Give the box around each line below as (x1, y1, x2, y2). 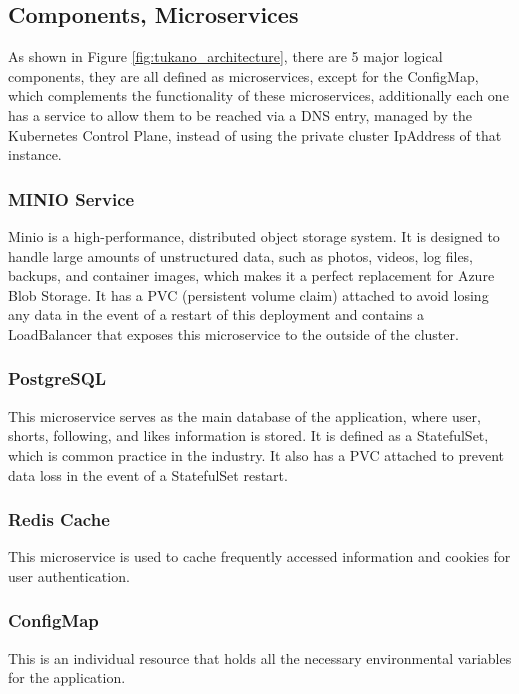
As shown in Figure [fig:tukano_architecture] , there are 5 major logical (8, 46, 443, 67)
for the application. (8, 667, 126, 688)
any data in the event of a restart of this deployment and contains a (8, 304, 425, 325)
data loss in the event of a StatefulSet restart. (8, 464, 288, 485)
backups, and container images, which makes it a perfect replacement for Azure (8, 265, 495, 286)
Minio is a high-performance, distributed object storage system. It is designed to (8, 225, 500, 246)
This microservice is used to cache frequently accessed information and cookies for (8, 546, 511, 567)
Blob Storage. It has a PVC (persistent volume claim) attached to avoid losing (8, 284, 489, 305)
